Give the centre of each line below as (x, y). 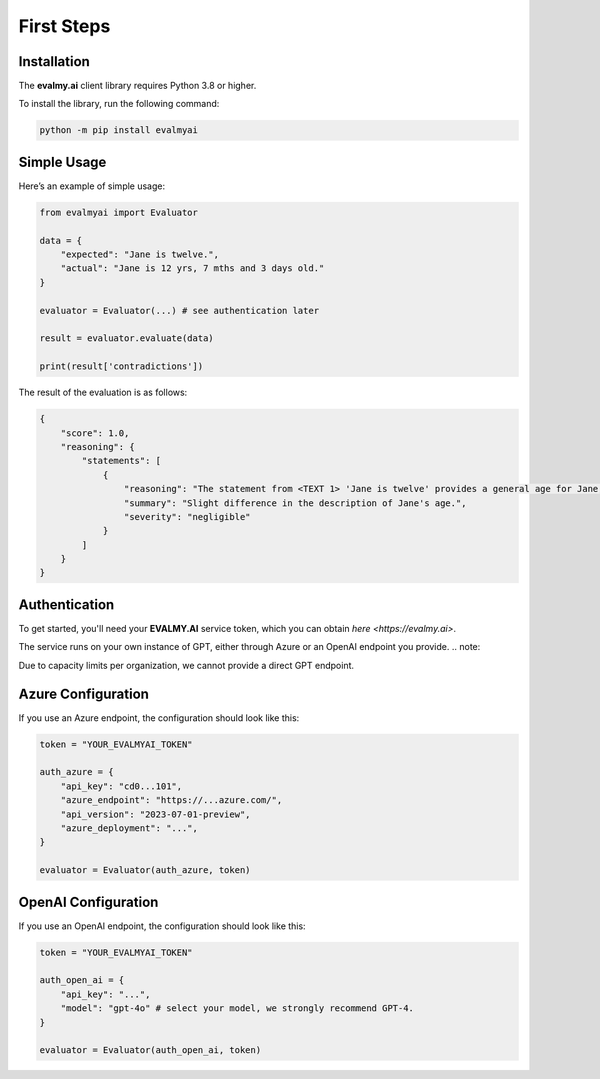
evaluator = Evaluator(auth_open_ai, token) (150, 1050)
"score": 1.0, (95, 433)
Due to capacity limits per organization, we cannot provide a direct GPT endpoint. (186, 665)
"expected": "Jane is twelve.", (140, 254)
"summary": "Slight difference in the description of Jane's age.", (295, 503)
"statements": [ (121, 461)
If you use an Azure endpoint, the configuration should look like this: (159, 717)
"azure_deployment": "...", (129, 828)
